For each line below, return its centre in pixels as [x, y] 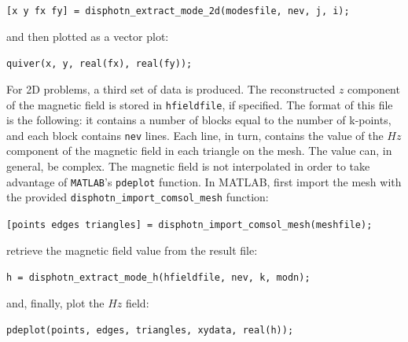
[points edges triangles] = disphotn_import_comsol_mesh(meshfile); [189, 224]
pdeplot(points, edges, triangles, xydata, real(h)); [150, 331]
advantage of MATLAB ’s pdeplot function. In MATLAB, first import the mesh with [204, 181]
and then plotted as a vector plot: [88, 36]
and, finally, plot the [55, 302]
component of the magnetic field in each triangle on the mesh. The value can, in [199, 151]
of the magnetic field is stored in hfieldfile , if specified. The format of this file [200, 104]
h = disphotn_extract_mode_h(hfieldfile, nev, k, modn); [158, 278]
